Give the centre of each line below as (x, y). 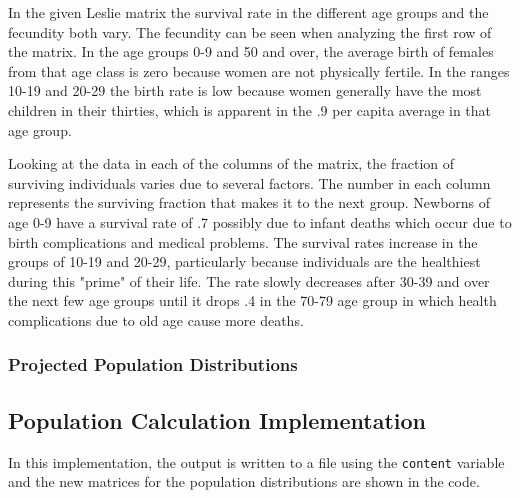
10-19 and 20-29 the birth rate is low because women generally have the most (245, 90)
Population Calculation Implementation (217, 419)
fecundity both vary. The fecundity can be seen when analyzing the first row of (250, 31)
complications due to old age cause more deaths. (156, 319)
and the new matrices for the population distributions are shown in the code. (244, 481)
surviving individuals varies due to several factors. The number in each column (249, 182)
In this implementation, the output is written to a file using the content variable (256, 461)
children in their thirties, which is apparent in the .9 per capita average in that (250, 109)
